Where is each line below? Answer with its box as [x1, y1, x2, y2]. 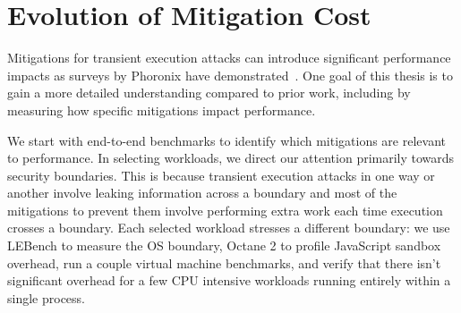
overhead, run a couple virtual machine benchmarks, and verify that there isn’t [7, 253, 441, 272]
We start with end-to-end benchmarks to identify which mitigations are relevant [7, 131, 446, 149]
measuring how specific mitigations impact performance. [7, 100, 316, 119]
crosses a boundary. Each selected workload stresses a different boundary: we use [7, 218, 450, 237]
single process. [7, 288, 85, 307]
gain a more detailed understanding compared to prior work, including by [7, 83, 411, 102]
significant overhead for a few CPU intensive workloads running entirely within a [7, 271, 451, 290]
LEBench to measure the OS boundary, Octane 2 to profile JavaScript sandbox [7, 236, 441, 255]
